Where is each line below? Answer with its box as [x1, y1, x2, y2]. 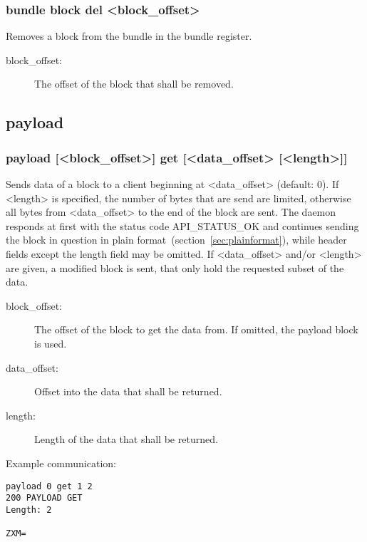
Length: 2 [6, 504, 52, 515]
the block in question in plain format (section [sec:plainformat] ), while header [6, 232, 347, 247]
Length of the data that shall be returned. [34, 432, 218, 447]
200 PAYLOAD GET [6, 493, 83, 504]
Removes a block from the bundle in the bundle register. [6, 28, 252, 43]
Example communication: [6, 455, 116, 470]
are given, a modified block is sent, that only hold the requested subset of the [6, 260, 344, 275]
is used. [34, 335, 67, 350]
